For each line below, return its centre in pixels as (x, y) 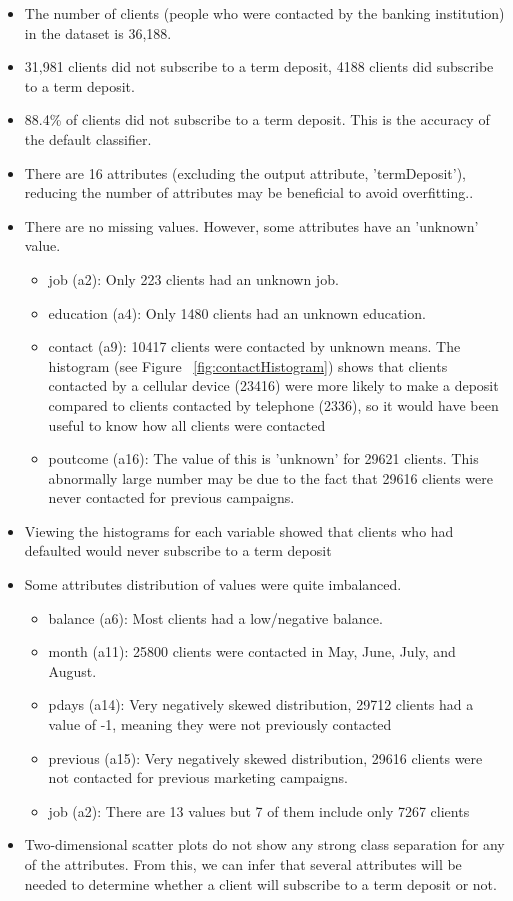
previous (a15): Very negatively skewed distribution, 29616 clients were (265, 757)
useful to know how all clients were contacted (187, 424)
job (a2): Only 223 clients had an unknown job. (193, 278)
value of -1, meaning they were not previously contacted (220, 724)
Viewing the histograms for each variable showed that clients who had (239, 530)
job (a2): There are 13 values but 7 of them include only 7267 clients (259, 810)
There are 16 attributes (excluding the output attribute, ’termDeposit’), (245, 172)
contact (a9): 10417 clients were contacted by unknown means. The (254, 346)
